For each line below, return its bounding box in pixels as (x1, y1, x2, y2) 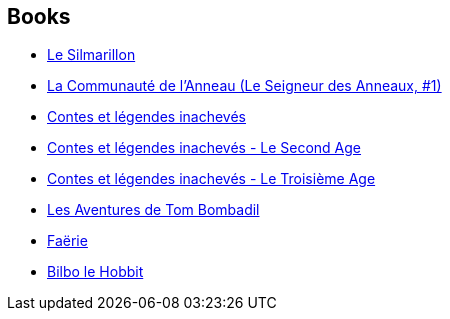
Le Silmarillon (47, 46, 136, 64)
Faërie (47, 232, 88, 250)
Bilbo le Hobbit (47, 263, 144, 281)
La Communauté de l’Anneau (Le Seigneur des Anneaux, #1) (47, 77, 442, 95)
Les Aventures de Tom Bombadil (47, 201, 260, 219)
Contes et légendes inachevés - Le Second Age (47, 139, 362, 157)
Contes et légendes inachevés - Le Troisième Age (47, 170, 376, 188)
